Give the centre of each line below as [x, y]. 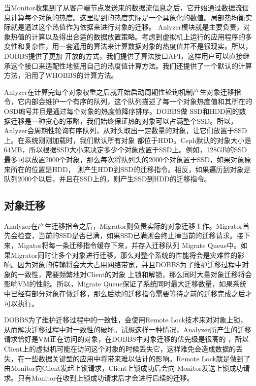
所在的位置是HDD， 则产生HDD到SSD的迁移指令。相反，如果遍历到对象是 [130, 169]
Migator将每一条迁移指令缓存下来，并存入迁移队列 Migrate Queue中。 [129, 245]
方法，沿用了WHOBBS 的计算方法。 [61, 75]
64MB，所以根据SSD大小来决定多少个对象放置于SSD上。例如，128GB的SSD [126, 150]
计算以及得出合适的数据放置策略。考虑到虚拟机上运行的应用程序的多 [142, 36]
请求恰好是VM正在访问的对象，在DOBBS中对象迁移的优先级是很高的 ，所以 [127, 339]
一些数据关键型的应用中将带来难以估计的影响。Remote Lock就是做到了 [137, 358]
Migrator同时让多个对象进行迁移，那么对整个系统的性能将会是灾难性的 [124, 255]
